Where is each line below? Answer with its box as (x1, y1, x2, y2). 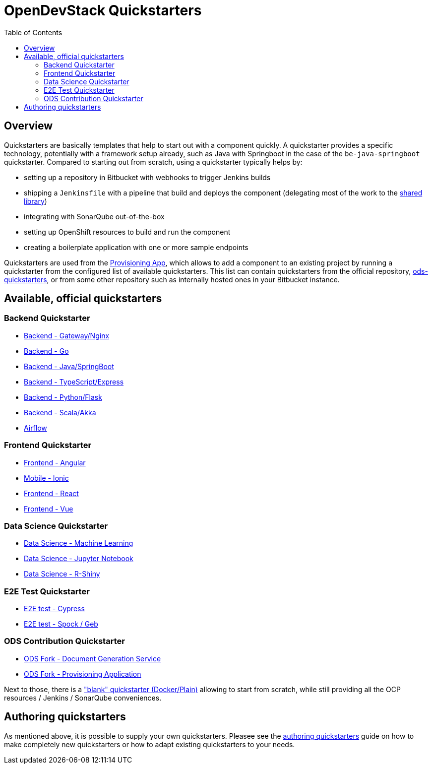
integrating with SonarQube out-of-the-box (24, 212, 165, 221)
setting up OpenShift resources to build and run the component (24, 227, 231, 236)
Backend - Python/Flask (24, 392, 102, 401)
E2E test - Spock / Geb (24, 620, 98, 629)
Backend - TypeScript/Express (24, 377, 124, 386)
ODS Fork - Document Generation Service (24, 654, 161, 663)
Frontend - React (24, 489, 79, 498)
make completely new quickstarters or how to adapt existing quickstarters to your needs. (4, 740, 295, 749)
